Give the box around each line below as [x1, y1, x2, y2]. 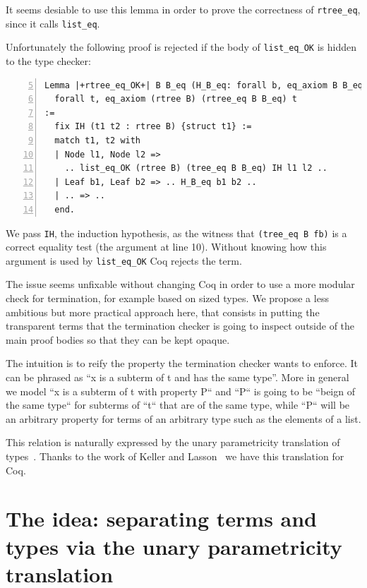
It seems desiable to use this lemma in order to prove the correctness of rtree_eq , [6, 2, 361, 16]
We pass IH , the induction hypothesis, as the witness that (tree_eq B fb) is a [6, 225, 347, 240]
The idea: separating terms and [6, 504, 318, 533]
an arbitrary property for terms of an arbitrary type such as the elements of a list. [6, 411, 361, 426]
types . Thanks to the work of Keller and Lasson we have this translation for [6, 448, 344, 463]
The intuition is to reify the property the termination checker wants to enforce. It [6, 356, 358, 371]
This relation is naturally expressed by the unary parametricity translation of [6, 435, 340, 450]
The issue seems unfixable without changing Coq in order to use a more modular [6, 277, 355, 292]
